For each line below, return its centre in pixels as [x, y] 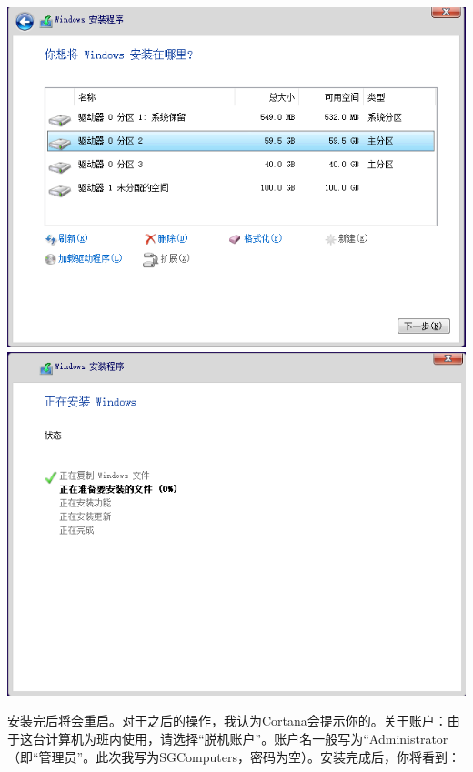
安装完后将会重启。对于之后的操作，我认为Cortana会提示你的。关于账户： [227, 721]
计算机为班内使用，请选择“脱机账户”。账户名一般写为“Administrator [247, 739]
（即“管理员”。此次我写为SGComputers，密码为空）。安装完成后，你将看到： [234, 756]
